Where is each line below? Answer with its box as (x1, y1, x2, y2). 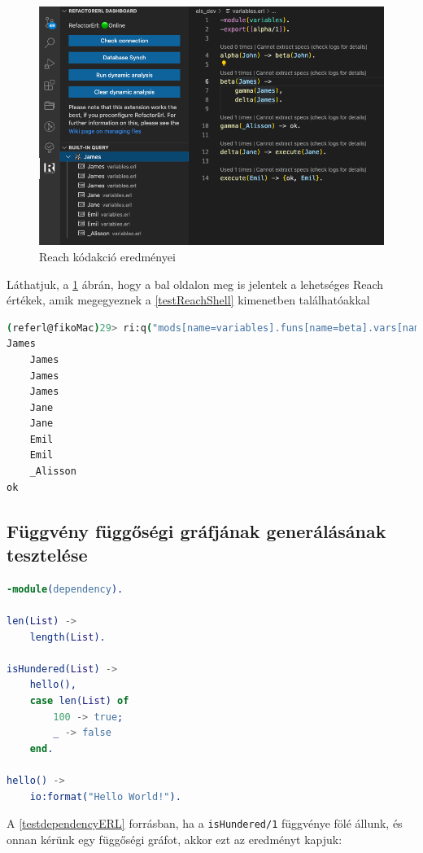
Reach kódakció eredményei (39, 247, 176, 265)
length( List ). (29, 631, 106, 643)
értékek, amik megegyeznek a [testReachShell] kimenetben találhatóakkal (7, 291, 370, 308)
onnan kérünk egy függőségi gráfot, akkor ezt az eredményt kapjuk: (7, 830, 342, 847)
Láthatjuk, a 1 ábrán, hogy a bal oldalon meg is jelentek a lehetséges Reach (7, 275, 384, 292)
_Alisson (29, 466, 76, 478)
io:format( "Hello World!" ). (29, 790, 181, 803)
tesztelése (7, 542, 88, 567)
